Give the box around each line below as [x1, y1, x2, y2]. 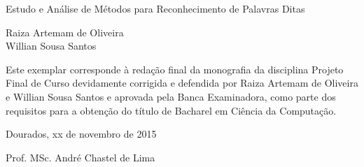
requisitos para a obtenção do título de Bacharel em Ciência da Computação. [6, 103, 337, 117]
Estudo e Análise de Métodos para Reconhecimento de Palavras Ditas [6, 1, 305, 15]
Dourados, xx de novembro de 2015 [6, 126, 157, 141]
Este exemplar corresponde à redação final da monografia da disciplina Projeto [6, 61, 344, 76]
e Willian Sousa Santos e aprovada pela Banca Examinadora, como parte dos [6, 89, 336, 103]
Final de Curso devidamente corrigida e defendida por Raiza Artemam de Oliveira [6, 75, 358, 90]
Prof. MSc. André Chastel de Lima [6, 150, 155, 164]
